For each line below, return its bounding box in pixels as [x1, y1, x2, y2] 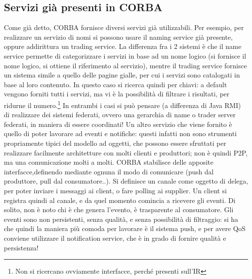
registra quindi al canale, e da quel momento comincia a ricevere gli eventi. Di [4, 195, 236, 205]
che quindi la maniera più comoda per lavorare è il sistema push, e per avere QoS [4, 223, 246, 233]
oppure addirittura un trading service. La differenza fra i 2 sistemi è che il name [4, 41, 241, 51]
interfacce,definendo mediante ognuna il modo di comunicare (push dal [4, 166, 214, 176]
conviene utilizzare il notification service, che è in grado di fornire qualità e [4, 232, 226, 243]
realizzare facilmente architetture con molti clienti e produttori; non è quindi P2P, [4, 147, 248, 157]
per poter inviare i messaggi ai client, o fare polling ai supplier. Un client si [4, 185, 227, 195]
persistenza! [4, 242, 39, 252]
